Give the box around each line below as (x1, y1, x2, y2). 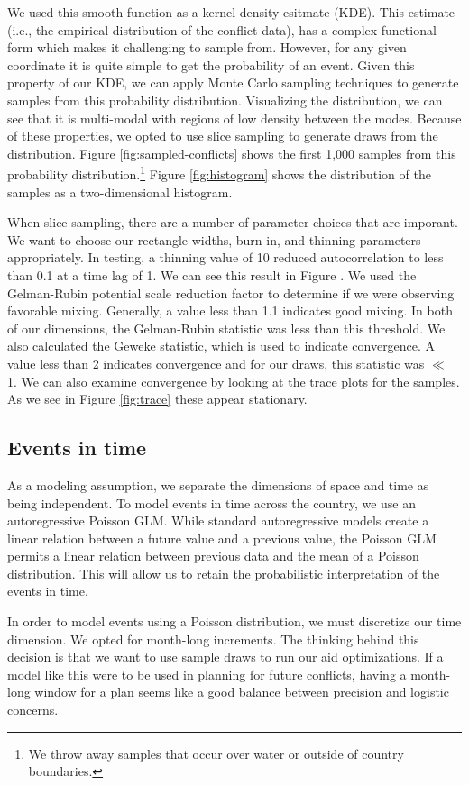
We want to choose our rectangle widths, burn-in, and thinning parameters (7, 230, 421, 249)
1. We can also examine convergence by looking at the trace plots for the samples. (7, 371, 460, 390)
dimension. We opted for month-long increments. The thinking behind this (7, 629, 419, 648)
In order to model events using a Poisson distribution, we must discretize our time (7, 612, 462, 631)
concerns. (7, 700, 59, 719)
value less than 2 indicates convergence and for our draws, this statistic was (7, 353, 425, 372)
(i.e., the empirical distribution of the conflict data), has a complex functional (7, 20, 437, 39)
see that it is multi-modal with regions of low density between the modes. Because (7, 108, 462, 127)
